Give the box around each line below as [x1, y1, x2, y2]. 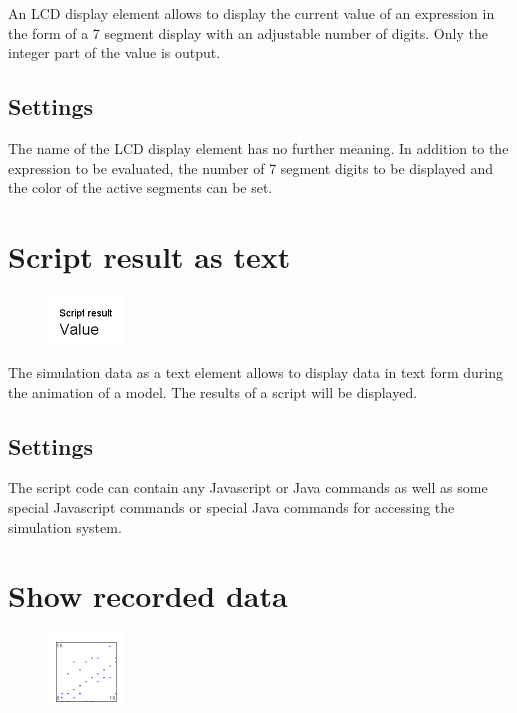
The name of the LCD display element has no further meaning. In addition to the [8, 137, 509, 158]
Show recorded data [8, 575, 288, 616]
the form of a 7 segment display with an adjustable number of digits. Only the [8, 22, 488, 43]
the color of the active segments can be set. [8, 177, 273, 198]
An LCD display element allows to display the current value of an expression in [8, 3, 495, 23]
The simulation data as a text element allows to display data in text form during [8, 361, 504, 382]
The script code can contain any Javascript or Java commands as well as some [8, 477, 488, 498]
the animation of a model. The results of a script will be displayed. [8, 381, 418, 402]
